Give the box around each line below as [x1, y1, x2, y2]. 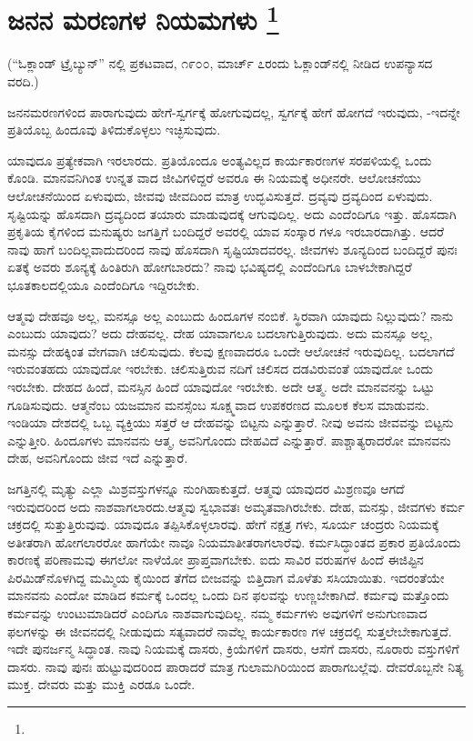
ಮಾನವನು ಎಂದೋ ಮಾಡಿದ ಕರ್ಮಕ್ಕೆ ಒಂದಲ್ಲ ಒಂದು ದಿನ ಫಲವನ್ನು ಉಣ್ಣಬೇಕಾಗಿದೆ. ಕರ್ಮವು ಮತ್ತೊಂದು [7, 586, 449, 605]
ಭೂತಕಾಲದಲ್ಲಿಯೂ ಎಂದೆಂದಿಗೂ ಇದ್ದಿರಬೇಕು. [7, 275, 200, 294]
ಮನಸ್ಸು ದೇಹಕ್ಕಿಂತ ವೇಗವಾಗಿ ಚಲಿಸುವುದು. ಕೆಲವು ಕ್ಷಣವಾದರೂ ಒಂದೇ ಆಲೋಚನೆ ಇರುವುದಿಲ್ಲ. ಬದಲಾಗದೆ [7, 341, 455, 360]
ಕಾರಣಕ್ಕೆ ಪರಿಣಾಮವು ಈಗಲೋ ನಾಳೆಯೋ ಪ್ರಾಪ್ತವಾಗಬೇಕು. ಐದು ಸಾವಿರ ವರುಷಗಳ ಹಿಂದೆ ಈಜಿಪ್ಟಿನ [7, 550, 424, 569]
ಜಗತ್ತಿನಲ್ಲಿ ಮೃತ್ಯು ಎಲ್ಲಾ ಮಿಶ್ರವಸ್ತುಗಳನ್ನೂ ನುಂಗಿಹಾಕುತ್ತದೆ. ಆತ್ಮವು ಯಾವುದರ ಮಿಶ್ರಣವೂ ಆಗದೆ [7, 478, 405, 497]
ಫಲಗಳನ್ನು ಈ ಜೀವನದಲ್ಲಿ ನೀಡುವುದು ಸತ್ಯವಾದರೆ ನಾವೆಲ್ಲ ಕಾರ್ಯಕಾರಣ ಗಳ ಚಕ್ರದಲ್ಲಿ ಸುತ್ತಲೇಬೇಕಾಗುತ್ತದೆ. [7, 621, 452, 640]
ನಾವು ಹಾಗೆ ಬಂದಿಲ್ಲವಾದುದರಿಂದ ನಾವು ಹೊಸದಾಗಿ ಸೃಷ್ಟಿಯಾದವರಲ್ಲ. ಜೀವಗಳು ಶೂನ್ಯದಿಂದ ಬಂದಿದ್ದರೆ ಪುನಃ [7, 239, 458, 258]
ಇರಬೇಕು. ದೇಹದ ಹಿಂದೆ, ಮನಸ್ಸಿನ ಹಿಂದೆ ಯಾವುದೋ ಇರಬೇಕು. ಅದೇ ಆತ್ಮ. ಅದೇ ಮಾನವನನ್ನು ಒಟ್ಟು [7, 376, 435, 396]
